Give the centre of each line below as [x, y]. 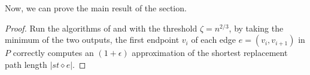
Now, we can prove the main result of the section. [96, 8]
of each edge [214, 40]
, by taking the [256, 28]
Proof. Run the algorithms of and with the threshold [101, 28]
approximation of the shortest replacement [210, 53]
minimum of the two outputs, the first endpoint [92, 40]
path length [26, 64]
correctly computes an [53, 53]
